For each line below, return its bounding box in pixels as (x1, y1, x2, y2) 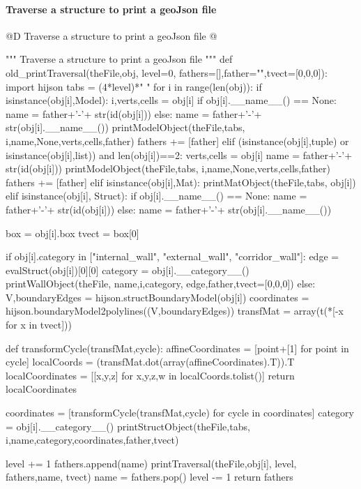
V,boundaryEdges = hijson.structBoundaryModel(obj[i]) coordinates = (6, 289, 309, 304)
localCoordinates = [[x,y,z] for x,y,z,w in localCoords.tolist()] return (6, 368, 295, 382)
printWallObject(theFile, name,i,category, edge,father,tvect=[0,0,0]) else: (6, 276, 316, 291)
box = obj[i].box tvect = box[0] (6, 225, 139, 240)
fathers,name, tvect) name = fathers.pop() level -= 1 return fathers (6, 469, 293, 484)
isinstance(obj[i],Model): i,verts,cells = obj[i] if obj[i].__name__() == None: (6, 93, 337, 107)
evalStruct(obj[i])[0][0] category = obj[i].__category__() (6, 262, 249, 277)
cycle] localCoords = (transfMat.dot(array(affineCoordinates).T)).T (6, 354, 295, 369)
